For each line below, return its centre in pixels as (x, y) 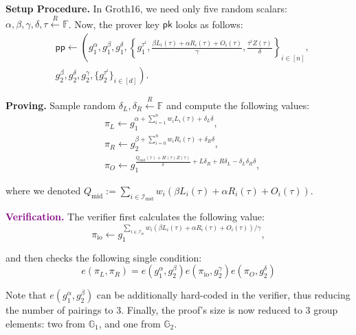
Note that (26, 295)
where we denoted (43, 190)
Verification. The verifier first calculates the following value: (135, 217)
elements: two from (45, 323)
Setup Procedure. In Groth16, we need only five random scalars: (146, 8)
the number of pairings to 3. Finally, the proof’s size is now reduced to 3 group (172, 310)
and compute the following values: (238, 105)
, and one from (130, 323)
